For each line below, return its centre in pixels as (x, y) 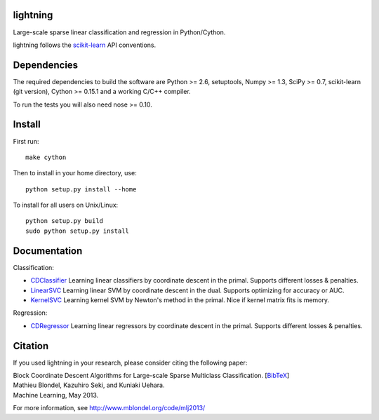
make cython (46, 157)
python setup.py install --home (81, 189)
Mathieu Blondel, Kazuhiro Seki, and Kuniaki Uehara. (89, 385)
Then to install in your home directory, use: (75, 173)
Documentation (48, 251)
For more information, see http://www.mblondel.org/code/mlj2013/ (109, 408)
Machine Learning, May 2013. (56, 395)
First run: (26, 141)
